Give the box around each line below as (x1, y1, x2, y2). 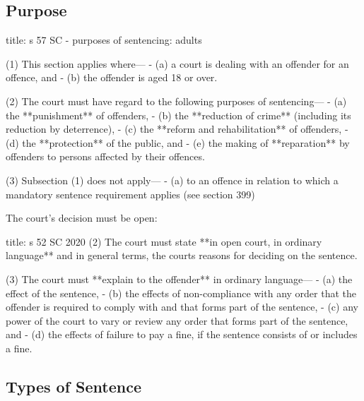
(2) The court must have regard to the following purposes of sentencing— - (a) (6, 93, 347, 108)
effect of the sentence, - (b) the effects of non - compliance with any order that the (6, 285, 357, 300)
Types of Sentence (6, 375, 142, 397)
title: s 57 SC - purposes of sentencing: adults (6, 32, 202, 47)
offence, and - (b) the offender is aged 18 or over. (6, 70, 218, 85)
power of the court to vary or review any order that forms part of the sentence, (6, 313, 348, 328)
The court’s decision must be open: (6, 210, 158, 225)
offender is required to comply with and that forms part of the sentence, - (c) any (6, 299, 358, 314)
